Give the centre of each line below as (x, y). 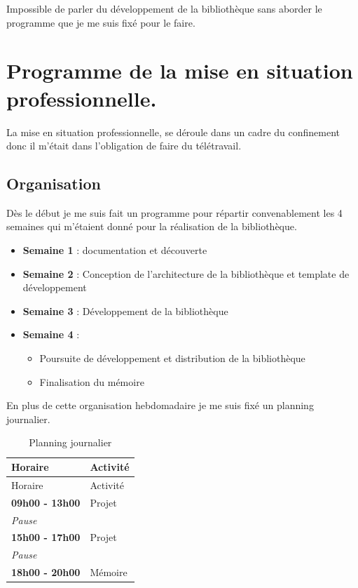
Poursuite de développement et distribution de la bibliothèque (172, 358)
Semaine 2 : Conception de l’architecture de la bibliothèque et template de (186, 273)
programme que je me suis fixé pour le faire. (101, 22)
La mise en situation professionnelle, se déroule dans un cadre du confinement (173, 132)
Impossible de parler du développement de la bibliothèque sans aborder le (164, 8)
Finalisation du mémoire (92, 381)
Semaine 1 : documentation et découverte (115, 250)
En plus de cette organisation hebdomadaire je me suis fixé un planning (160, 405)
